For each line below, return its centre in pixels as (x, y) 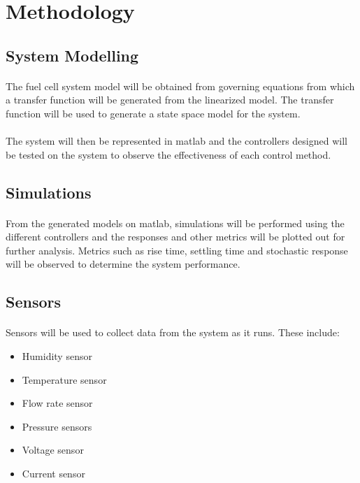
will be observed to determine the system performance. (123, 264)
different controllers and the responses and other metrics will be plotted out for (175, 237)
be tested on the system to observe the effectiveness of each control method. (168, 154)
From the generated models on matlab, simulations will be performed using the (175, 223)
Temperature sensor (64, 379)
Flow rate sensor (57, 403)
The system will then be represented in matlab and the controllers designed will (177, 141)
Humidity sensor (57, 356)
